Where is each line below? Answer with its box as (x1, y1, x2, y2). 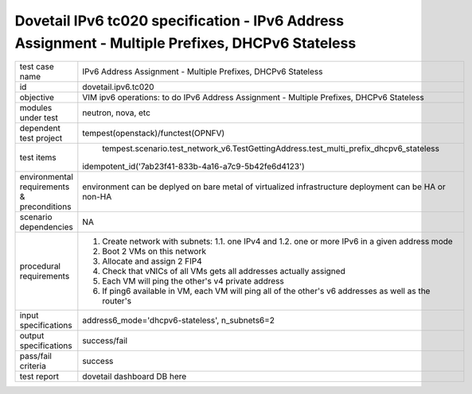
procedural (19, 261, 61, 272)
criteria (19, 361, 47, 372)
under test (19, 112, 59, 123)
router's (102, 295, 131, 307)
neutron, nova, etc (82, 107, 151, 118)
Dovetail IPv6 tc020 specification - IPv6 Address (14, 12, 345, 29)
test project (19, 133, 63, 144)
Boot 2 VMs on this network (102, 246, 207, 257)
